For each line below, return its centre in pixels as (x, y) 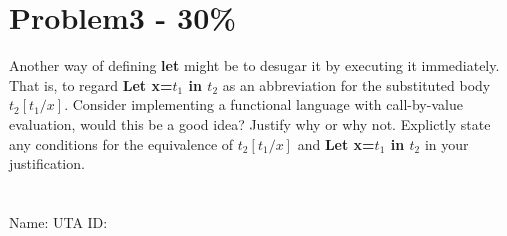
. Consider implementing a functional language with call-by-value (263, 104)
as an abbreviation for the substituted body (356, 84)
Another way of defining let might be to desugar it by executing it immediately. (254, 65)
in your (446, 143)
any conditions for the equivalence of (121, 143)
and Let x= (336, 143)
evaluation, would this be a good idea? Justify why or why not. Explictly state (250, 123)
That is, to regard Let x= (91, 84)
